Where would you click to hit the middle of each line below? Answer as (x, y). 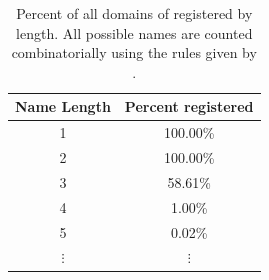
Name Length (63, 106)
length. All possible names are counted (134, 32)
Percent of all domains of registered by (134, 13)
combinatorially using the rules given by (134, 52)
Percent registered (189, 106)
